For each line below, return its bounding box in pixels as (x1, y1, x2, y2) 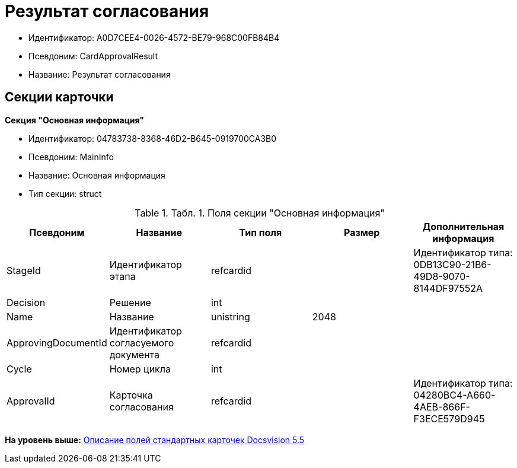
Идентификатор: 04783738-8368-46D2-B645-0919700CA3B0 (28, 133, 277, 144)
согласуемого (109, 336, 174, 349)
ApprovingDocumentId (7, 336, 107, 349)
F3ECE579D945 (413, 412, 485, 425)
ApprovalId (7, 394, 55, 407)
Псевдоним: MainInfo (28, 151, 114, 162)
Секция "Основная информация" (5, 114, 145, 125)
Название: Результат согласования (28, 69, 171, 79)
